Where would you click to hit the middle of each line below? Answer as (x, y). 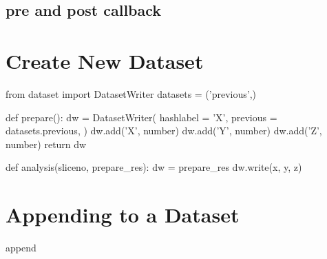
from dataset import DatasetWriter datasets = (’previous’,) (131, 93)
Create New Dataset (105, 60)
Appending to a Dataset (123, 215)
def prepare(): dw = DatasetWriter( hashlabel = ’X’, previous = (141, 117)
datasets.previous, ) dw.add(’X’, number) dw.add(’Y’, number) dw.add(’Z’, (164, 131)
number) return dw (46, 144)
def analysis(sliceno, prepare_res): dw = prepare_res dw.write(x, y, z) (154, 167)
